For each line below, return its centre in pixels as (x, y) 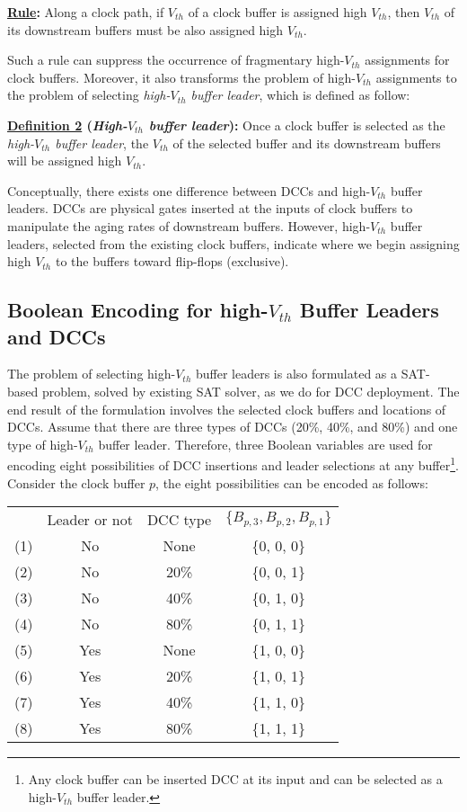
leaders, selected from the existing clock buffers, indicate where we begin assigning (233, 243)
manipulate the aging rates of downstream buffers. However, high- (189, 225)
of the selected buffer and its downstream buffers (307, 143)
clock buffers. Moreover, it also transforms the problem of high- (181, 77)
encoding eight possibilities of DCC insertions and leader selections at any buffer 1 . (233, 464)
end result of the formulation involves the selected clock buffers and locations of (227, 409)
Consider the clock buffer (76, 482)
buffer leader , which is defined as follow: (300, 95)
